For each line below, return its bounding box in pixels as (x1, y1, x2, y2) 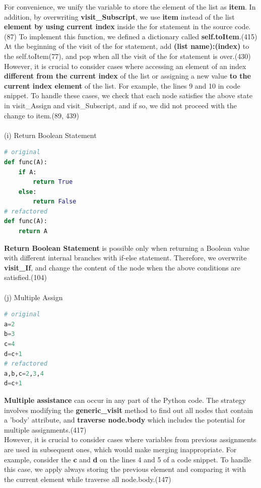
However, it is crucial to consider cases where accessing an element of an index (4, 60, 246, 71)
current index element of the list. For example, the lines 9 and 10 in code (4, 80, 240, 91)
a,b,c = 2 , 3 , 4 (4, 370, 44, 377)
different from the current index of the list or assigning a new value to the (4, 71, 251, 81)
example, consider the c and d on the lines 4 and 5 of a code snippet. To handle (4, 454, 251, 464)
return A (18, 228, 47, 235)
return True (33, 178, 73, 186)
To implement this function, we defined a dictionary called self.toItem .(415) (19, 31, 257, 41)
